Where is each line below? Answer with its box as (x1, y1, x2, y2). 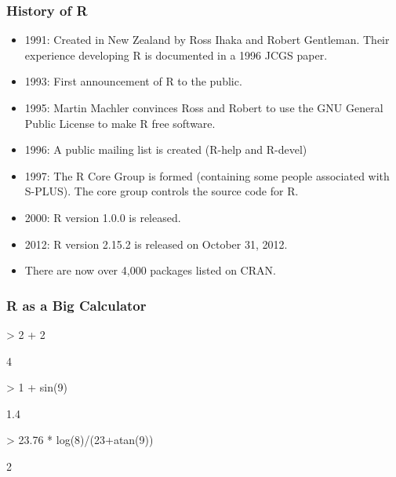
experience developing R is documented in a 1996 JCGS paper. (24, 46, 328, 63)
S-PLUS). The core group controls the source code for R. (24, 183, 299, 199)
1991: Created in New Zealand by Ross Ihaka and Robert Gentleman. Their (24, 31, 390, 48)
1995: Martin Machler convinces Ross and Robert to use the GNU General (24, 100, 383, 115)
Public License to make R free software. (24, 115, 216, 131)
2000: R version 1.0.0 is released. (24, 209, 181, 225)
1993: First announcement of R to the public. (24, 73, 242, 89)
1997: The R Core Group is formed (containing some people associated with (24, 167, 390, 184)
